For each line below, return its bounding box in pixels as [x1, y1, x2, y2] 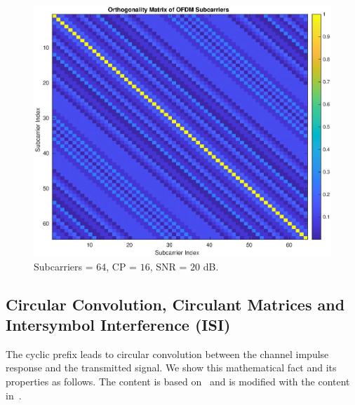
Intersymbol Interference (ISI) [6, 314, 231, 336]
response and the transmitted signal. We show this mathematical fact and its [6, 360, 337, 375]
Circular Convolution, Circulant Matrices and [6, 293, 345, 315]
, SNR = [149, 259, 187, 273]
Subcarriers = [34, 259, 93, 273]
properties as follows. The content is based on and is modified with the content [6, 374, 350, 389]
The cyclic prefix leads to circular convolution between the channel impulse [6, 346, 329, 361]
